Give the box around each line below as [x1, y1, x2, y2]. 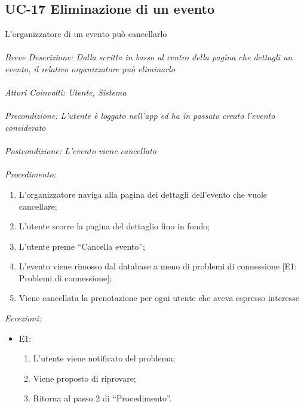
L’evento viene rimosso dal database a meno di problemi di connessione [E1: [19, 260, 297, 272]
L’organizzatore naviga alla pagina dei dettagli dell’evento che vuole [19, 188, 268, 200]
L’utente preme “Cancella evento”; [19, 240, 145, 252]
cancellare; [19, 200, 57, 212]
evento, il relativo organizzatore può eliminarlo [5, 62, 175, 75]
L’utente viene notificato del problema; [33, 352, 176, 364]
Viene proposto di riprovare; [33, 372, 136, 384]
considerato [5, 121, 46, 133]
